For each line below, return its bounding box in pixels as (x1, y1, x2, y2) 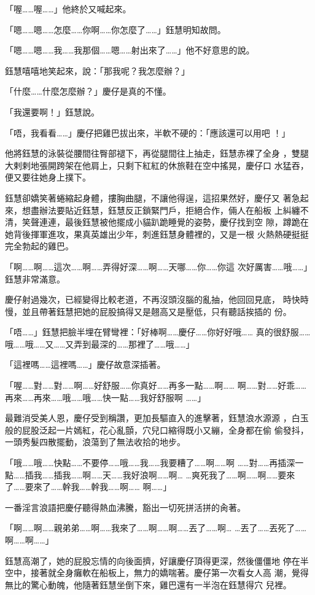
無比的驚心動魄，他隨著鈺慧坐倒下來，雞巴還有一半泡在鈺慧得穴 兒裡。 (5, 578, 292, 591)
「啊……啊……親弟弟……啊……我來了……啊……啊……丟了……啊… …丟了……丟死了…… (5, 521, 307, 534)
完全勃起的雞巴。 (5, 239, 74, 252)
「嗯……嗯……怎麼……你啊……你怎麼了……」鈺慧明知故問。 (5, 23, 226, 36)
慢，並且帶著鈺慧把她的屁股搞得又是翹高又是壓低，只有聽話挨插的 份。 (5, 305, 292, 317)
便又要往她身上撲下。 (5, 171, 91, 184)
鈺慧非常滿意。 (5, 272, 65, 285)
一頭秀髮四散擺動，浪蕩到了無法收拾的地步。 (5, 435, 185, 448)
